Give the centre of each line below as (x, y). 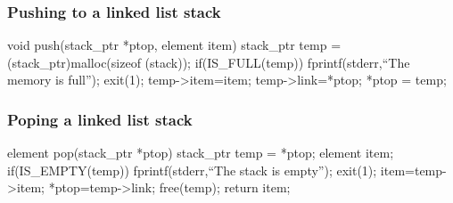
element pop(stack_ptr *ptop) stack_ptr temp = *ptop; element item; (201, 153)
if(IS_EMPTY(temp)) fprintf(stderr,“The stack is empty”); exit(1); (192, 170)
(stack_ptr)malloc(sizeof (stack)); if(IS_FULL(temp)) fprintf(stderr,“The (209, 62)
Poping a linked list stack (100, 119)
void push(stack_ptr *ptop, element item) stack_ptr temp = (174, 45)
